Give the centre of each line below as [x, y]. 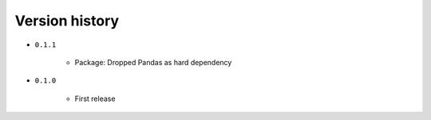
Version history [67, 21]
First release [95, 99]
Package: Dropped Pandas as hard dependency [153, 62]
